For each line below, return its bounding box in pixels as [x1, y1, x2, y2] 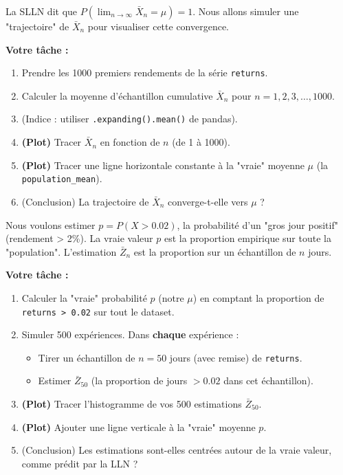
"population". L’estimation [5, 244, 117, 258]
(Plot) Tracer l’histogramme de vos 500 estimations [21, 397, 242, 410]
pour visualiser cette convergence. [87, 19, 230, 33]
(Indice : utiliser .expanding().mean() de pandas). [21, 111, 238, 126]
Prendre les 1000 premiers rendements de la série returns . [21, 65, 268, 80]
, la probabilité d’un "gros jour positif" [177, 217, 338, 232]
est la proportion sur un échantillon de [133, 244, 296, 258]
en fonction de [100, 135, 160, 149]
